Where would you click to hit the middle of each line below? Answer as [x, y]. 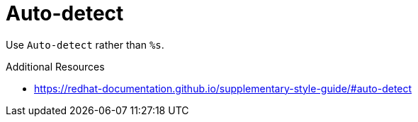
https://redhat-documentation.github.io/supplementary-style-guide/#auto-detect [223, 88]
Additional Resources [55, 66]
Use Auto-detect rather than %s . [85, 44]
